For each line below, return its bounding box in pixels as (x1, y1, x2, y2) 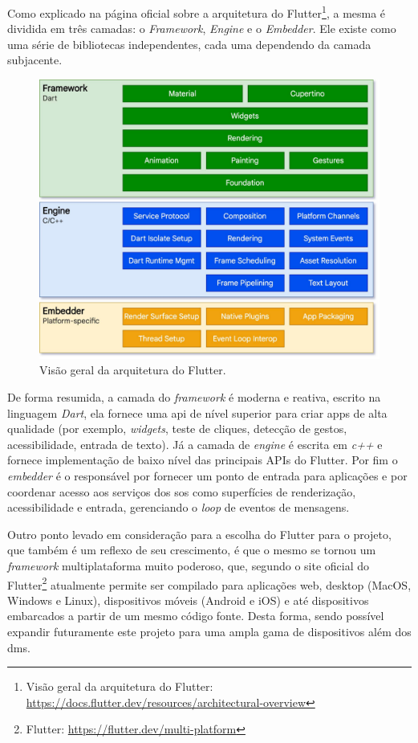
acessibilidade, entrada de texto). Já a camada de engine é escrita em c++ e (7, 435, 383, 452)
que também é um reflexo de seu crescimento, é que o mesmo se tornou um (7, 541, 376, 558)
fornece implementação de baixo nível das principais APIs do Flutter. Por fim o (7, 451, 398, 468)
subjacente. (7, 51, 63, 68)
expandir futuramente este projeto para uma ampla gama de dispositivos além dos (7, 623, 412, 639)
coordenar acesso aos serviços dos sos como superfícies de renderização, (7, 483, 356, 500)
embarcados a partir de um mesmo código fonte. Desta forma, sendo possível (7, 607, 384, 624)
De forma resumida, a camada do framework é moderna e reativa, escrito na (7, 389, 381, 406)
